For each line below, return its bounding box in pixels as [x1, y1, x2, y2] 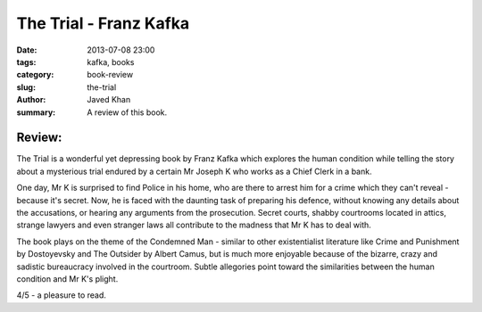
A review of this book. [87, 107, 168, 118]
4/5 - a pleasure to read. [16, 290, 107, 300]
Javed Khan [87, 94, 131, 105]
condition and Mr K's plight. [16, 273, 119, 284]
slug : [16, 81, 36, 93]
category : [16, 70, 54, 80]
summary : [16, 107, 56, 118]
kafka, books [87, 56, 135, 67]
